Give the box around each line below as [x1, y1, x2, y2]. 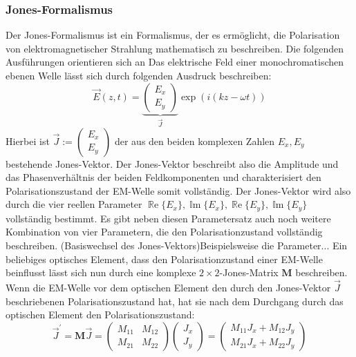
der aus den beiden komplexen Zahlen [114, 133, 275, 148]
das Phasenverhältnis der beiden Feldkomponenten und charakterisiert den [6, 170, 321, 184]
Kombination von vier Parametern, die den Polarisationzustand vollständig [6, 224, 323, 239]
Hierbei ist [6, 133, 50, 148]
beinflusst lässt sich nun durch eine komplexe [6, 265, 196, 280]
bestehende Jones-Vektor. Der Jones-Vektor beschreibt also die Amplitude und [6, 156, 339, 171]
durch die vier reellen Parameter [6, 197, 142, 211]
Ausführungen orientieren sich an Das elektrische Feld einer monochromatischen [6, 55, 344, 69]
